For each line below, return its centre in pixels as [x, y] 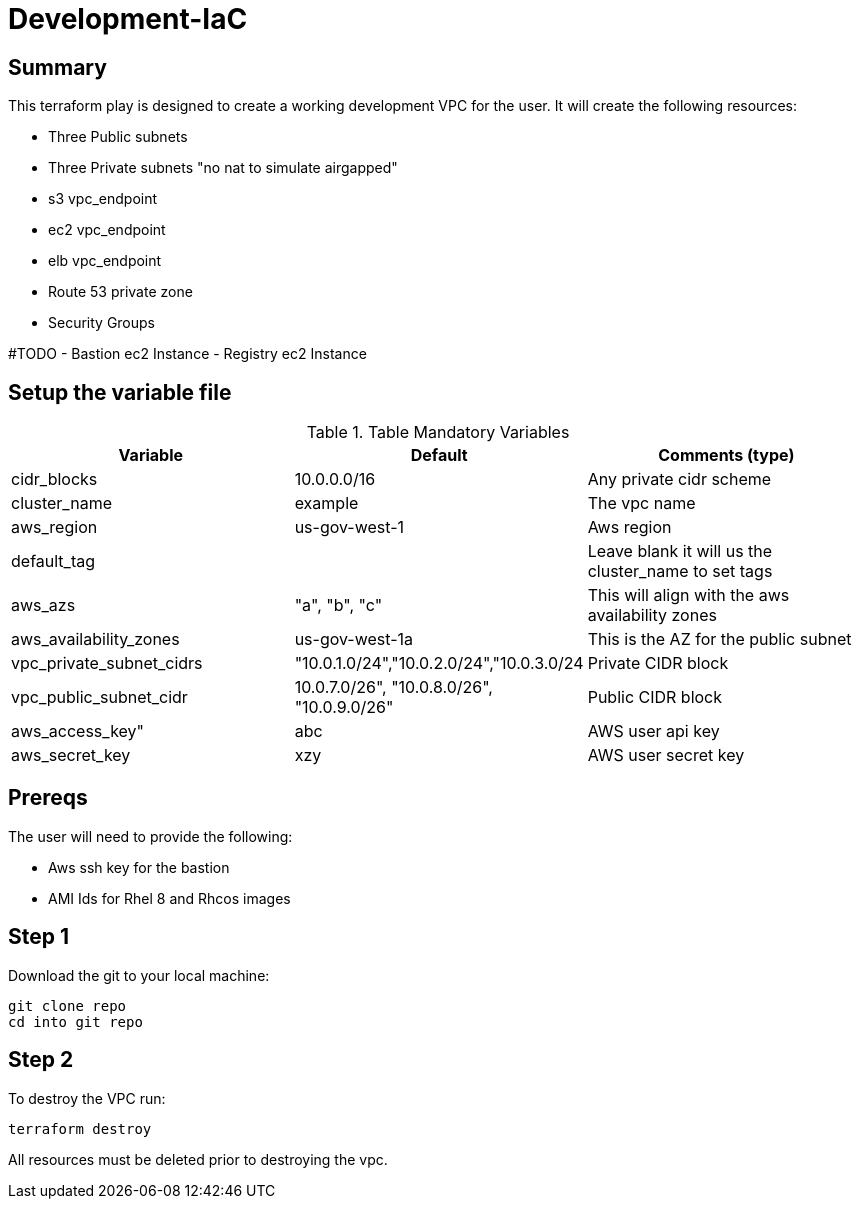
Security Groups [101, 323]
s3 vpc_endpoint [103, 199]
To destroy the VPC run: [87, 1098]
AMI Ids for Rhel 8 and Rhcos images [169, 898]
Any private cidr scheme [679, 479]
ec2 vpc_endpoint [107, 230]
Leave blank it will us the [680, 551]
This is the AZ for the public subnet [719, 639]
